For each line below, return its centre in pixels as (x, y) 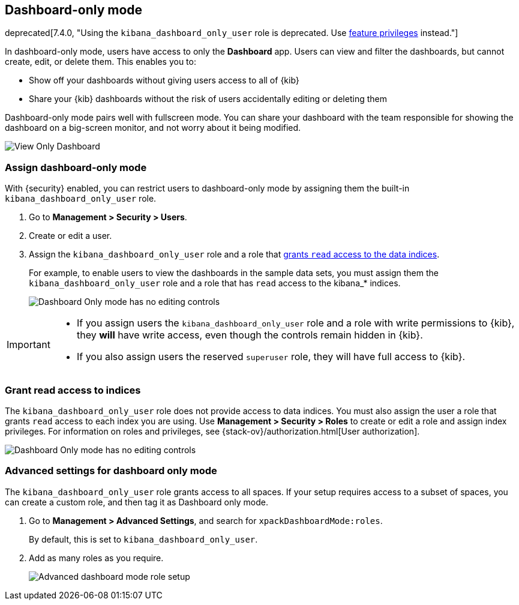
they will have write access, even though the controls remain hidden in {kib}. (250, 335)
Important (28, 345)
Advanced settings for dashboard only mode (111, 471)
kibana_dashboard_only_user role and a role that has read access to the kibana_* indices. (215, 283)
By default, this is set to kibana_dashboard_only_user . (143, 539)
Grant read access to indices (73, 390)
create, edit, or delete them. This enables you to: (100, 62)
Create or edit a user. (70, 236)
